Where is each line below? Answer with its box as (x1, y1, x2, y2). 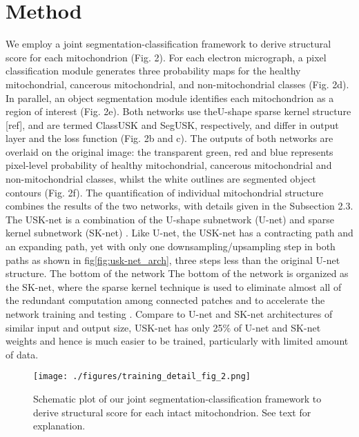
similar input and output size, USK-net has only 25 (6, 320, 223, 334)
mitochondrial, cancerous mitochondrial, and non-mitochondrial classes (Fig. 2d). (6, 77, 349, 91)
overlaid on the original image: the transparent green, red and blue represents (6, 144, 333, 159)
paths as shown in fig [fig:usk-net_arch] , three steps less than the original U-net (6, 252, 340, 267)
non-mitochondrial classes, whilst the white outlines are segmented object (6, 172, 316, 186)
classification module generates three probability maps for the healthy (6, 63, 301, 78)
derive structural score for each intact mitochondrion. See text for (33, 405, 311, 419)
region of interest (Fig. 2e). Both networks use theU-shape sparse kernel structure (6, 104, 351, 119)
